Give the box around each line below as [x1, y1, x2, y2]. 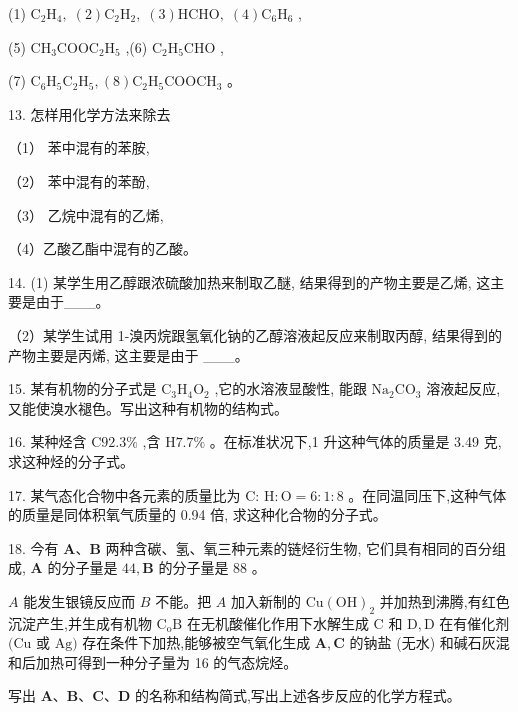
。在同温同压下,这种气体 [348, 484, 507, 505]
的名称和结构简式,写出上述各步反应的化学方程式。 [134, 685, 461, 706]
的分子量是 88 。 [158, 557, 266, 578]
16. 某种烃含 [8, 431, 87, 452]
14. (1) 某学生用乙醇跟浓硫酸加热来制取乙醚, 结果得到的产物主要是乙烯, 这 [8, 271, 491, 292]
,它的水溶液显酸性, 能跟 [214, 378, 367, 399]
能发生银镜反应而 [23, 590, 136, 611]
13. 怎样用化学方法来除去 [8, 103, 171, 124]
